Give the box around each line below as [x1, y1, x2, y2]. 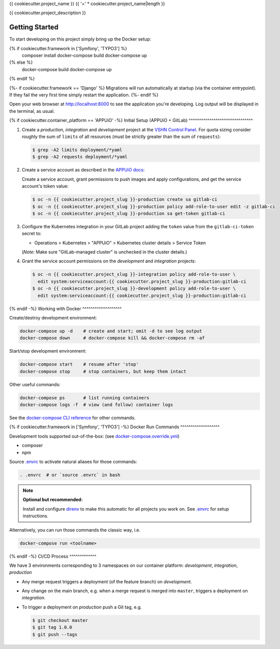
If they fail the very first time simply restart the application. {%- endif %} [9, 92, 159, 98]
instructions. [23, 513, 49, 519]
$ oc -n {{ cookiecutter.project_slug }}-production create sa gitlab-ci [32, 197, 217, 203]
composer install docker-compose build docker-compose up [22, 53, 147, 59]
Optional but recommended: [23, 497, 83, 503]
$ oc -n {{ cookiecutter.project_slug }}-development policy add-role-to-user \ [32, 286, 236, 291]
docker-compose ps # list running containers [20, 395, 150, 401]
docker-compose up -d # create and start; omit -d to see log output [20, 328, 202, 334]
